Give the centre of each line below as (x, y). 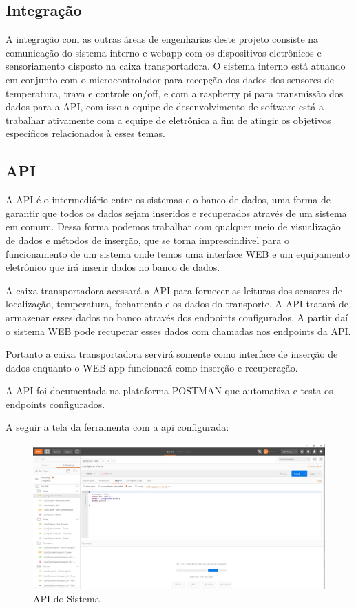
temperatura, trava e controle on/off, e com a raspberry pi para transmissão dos (175, 93)
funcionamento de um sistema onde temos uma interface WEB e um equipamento (178, 253)
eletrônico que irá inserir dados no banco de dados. (113, 267)
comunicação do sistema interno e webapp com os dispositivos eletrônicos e (164, 52)
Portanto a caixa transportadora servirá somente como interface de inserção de (172, 354)
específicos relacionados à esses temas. (85, 133)
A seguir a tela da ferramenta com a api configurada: (117, 427)
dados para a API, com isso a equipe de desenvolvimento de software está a (165, 107)
